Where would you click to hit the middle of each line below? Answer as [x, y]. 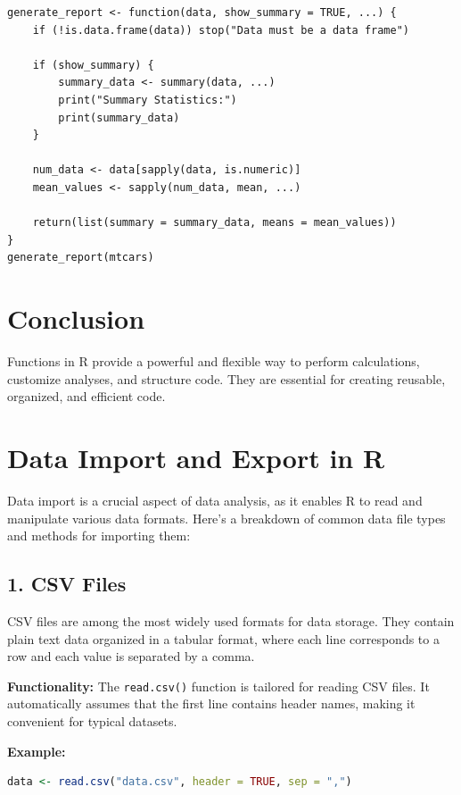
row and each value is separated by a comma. [131, 656]
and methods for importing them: [99, 536]
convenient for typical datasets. [92, 720]
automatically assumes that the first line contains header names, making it [211, 703]
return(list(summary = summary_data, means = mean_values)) [214, 223]
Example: [37, 751]
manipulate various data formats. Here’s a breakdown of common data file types [226, 518]
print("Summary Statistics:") [148, 100]
